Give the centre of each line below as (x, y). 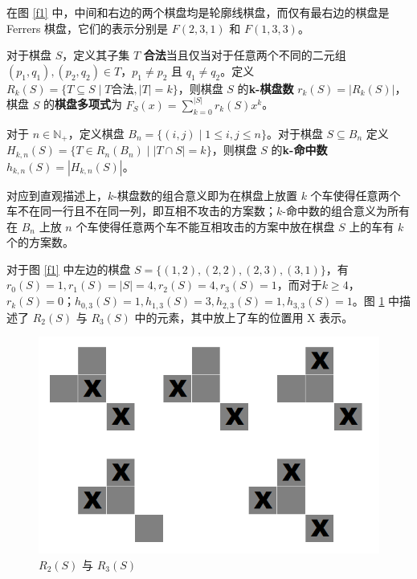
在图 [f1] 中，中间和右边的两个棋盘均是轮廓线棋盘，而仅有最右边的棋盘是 (198, 12)
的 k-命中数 (299, 150)
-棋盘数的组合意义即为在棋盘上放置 (205, 195)
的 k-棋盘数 (266, 88)
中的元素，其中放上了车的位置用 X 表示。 (244, 317)
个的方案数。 (40, 242)
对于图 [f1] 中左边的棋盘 (69, 269)
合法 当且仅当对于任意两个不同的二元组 (245, 55)
